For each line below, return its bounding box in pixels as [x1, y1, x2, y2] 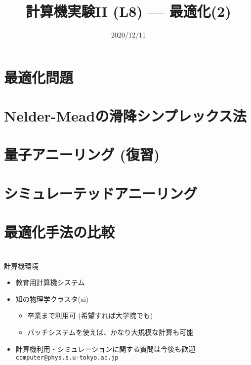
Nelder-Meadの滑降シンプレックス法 [4, 106, 247, 126]
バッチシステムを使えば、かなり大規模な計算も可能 [27, 326, 194, 337]
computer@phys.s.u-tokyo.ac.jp [15, 354, 119, 362]
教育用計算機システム [15, 277, 85, 287]
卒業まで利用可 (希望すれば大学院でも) [27, 310, 153, 321]
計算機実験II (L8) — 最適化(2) [26, 1, 231, 21]
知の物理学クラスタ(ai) [15, 293, 89, 304]
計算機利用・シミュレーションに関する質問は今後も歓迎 [15, 343, 196, 354]
